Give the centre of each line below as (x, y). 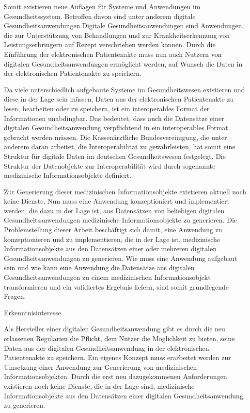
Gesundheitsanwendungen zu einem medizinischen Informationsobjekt (107, 277)
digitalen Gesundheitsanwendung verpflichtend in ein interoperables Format (116, 128)
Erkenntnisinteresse (32, 312)
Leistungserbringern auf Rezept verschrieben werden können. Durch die (110, 44)
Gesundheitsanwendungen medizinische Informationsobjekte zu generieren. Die (121, 220)
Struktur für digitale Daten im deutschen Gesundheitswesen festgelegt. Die (115, 156)
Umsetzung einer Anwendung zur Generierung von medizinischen (101, 367)
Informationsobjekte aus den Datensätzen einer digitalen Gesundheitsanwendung (124, 395)
